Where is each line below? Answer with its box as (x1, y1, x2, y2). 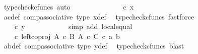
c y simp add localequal (14, 21, 133, 31)
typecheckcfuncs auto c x (4, 1, 134, 11)
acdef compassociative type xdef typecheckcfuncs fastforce (4, 11, 194, 21)
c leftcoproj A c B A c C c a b (14, 30, 120, 41)
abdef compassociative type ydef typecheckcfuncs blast (4, 40, 184, 51)
